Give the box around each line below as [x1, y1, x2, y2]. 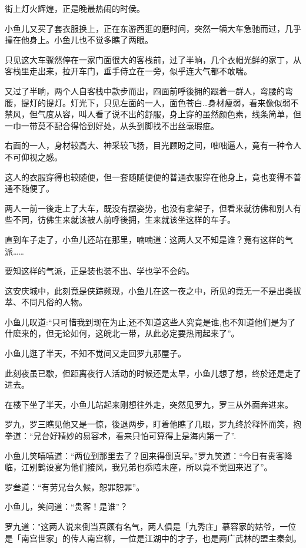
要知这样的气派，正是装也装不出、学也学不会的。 [5, 265, 194, 277]
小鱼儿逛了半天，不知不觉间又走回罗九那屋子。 [5, 347, 186, 359]
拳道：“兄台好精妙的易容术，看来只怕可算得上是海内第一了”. [5, 430, 237, 442]
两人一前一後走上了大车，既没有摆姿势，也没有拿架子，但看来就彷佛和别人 [5, 202, 293, 214]
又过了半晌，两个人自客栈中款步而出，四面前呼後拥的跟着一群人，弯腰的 [5, 84, 285, 97]
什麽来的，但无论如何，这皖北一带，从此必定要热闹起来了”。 [5, 327, 240, 339]
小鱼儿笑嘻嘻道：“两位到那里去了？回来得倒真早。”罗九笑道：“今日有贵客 [5, 449, 284, 461]
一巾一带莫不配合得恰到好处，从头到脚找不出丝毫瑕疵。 [5, 119, 219, 131]
